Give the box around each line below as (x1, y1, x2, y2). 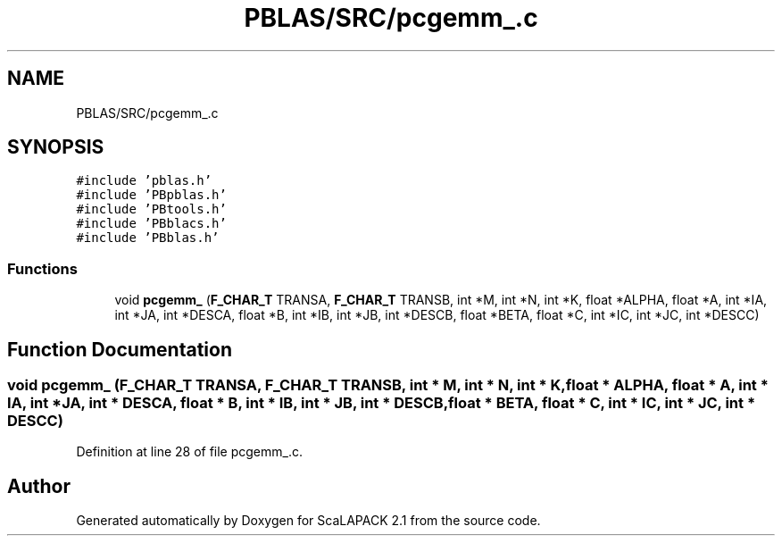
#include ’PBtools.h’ (76, 202, 227, 217)
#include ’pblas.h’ (76, 173, 212, 188)
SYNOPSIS (7, 136, 104, 159)
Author (7, 474, 71, 497)
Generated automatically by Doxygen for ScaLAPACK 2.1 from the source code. (76, 513, 541, 529)
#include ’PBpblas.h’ (76, 188, 227, 203)
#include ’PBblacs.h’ (76, 216, 227, 231)
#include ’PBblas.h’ (76, 230, 220, 246)
